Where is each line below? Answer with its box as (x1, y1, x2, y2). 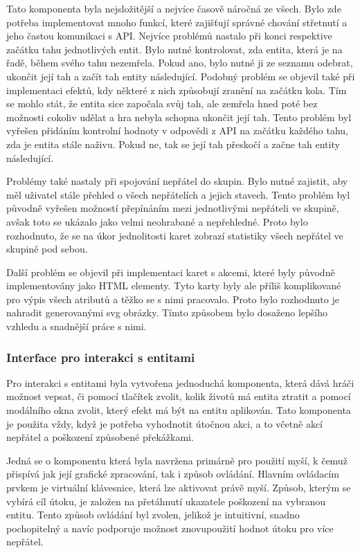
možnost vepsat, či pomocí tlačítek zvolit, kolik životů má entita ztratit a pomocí (6, 389, 351, 404)
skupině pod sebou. (6, 242, 88, 256)
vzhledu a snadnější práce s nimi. (6, 319, 147, 334)
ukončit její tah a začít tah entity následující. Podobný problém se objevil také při (6, 69, 355, 83)
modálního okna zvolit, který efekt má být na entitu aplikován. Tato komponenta (6, 403, 351, 417)
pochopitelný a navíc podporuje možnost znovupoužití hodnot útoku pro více (6, 520, 334, 535)
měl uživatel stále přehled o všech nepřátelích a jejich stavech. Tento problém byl (6, 187, 350, 201)
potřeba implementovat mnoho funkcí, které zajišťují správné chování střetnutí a (6, 15, 348, 29)
